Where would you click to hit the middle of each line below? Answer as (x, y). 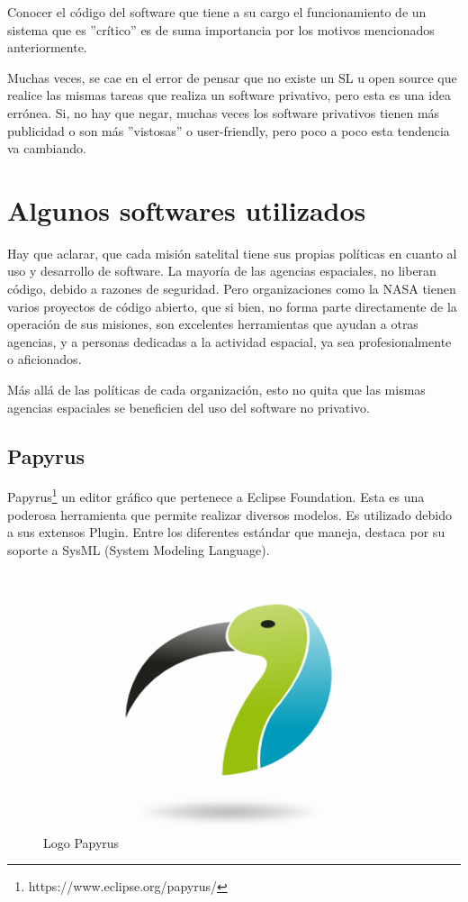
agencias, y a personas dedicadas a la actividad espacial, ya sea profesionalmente (229, 341)
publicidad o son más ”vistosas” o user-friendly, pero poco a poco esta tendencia (229, 130)
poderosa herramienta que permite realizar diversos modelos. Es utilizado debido (229, 514)
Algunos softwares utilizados (187, 210)
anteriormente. (47, 47)
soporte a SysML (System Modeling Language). (139, 549)
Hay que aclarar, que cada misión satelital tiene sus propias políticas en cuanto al (232, 253)
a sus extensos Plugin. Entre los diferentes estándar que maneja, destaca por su (226, 532)
